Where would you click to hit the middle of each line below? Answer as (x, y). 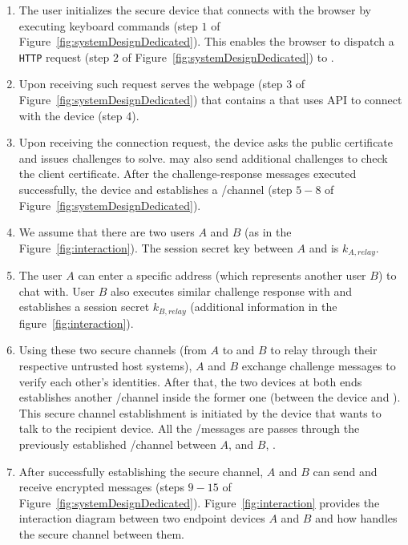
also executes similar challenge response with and (231, 291)
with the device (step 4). (79, 115)
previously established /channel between (117, 444)
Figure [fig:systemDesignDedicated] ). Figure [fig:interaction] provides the (199, 502)
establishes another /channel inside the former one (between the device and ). (210, 397)
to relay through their (324, 350)
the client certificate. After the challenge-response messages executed (188, 174)
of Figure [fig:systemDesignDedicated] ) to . (228, 57)
